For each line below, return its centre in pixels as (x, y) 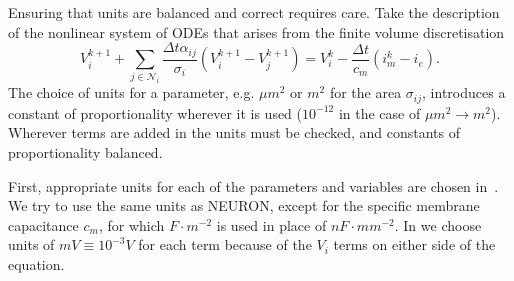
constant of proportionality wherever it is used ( (155, 112)
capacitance (43, 224)
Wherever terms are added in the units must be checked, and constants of (234, 132)
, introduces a (464, 92)
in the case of (379, 112)
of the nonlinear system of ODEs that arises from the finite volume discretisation (256, 31)
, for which (131, 224)
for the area (365, 92)
